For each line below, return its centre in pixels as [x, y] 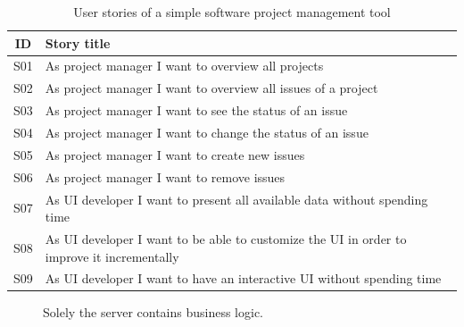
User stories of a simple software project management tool [232, 12]
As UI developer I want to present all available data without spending [236, 199]
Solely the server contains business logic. [153, 312]
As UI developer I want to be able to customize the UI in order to [226, 238]
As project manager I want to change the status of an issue [207, 132]
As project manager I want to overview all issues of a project [211, 88]
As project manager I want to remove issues [165, 176]
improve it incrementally [112, 256]
